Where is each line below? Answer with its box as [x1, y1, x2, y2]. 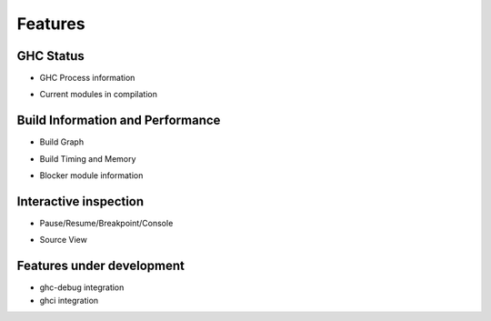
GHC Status [16, 48, 85, 64]
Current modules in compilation [39, 89, 158, 100]
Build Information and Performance [16, 113, 221, 128]
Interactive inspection [16, 194, 145, 209]
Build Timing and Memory [39, 153, 136, 164]
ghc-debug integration [39, 282, 125, 293]
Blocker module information [39, 170, 144, 181]
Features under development [16, 258, 185, 274]
